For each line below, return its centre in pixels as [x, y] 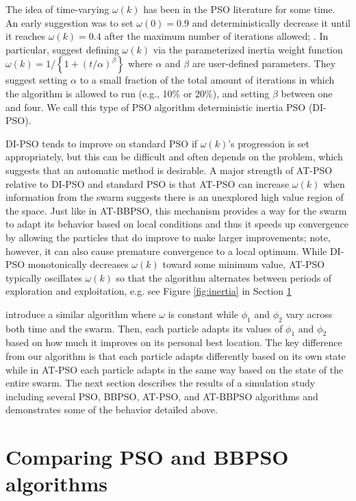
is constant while [203, 314]
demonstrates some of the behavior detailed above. [112, 410]
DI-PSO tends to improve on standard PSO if [102, 143]
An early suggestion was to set [69, 22]
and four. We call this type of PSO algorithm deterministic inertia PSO [156, 107]
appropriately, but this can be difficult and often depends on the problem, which [174, 157]
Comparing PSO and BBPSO [147, 457]
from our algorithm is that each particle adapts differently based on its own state [176, 356]
